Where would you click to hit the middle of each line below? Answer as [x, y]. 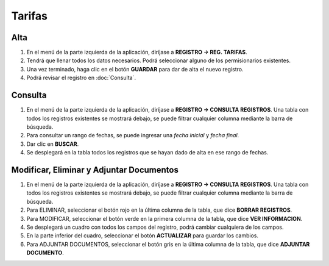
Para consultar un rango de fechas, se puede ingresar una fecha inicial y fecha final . [133, 135]
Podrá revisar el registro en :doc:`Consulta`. [81, 78]
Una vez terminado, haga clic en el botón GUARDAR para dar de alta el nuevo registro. [135, 69]
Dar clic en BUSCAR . [53, 144]
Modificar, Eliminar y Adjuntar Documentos [95, 170]
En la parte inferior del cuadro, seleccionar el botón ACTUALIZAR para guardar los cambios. [143, 235]
